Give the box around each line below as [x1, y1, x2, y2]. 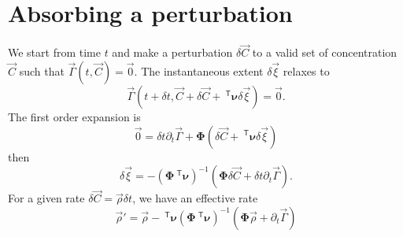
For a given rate [8, 190, 85, 206]
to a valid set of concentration [252, 44, 397, 61]
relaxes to [283, 62, 330, 79]
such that [19, 62, 65, 79]
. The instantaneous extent [134, 62, 264, 79]
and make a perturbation [112, 44, 233, 61]
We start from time [8, 44, 101, 61]
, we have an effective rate [132, 190, 258, 206]
